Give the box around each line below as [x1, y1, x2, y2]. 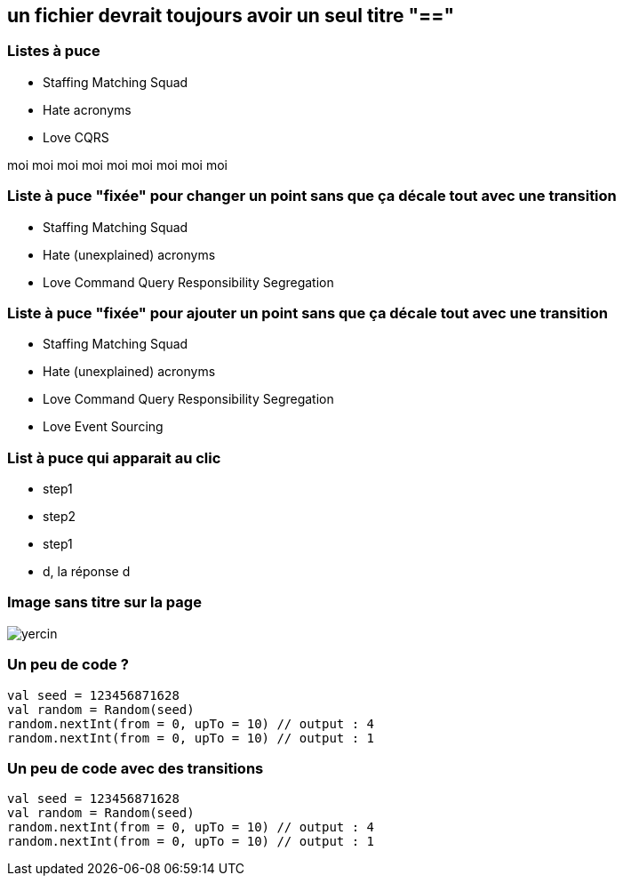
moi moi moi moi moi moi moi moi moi [7, 157, 228, 173]
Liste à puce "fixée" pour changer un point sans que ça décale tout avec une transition [7, 187, 617, 205]
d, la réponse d [43, 564, 131, 580]
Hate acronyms [43, 101, 132, 117]
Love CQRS [43, 129, 109, 145]
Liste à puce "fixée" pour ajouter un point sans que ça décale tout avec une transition [7, 303, 608, 322]
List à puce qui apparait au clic [7, 448, 221, 467]
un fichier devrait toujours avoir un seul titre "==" [7, 4, 455, 27]
